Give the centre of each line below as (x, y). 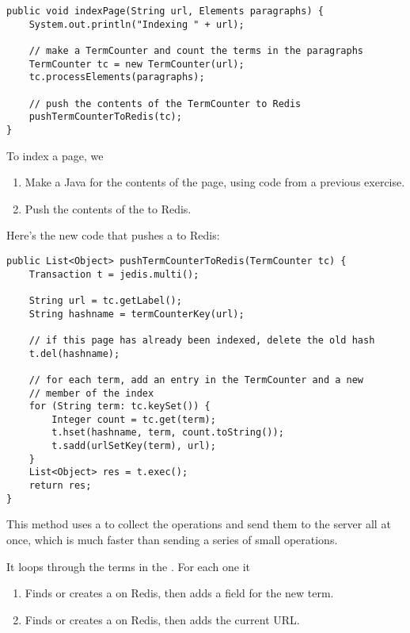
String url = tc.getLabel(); (105, 300)
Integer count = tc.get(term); (134, 419)
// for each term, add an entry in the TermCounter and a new (196, 380)
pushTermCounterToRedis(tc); (105, 117)
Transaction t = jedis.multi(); (114, 274)
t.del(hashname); (74, 353)
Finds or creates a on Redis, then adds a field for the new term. (179, 593)
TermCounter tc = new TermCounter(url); (137, 64)
